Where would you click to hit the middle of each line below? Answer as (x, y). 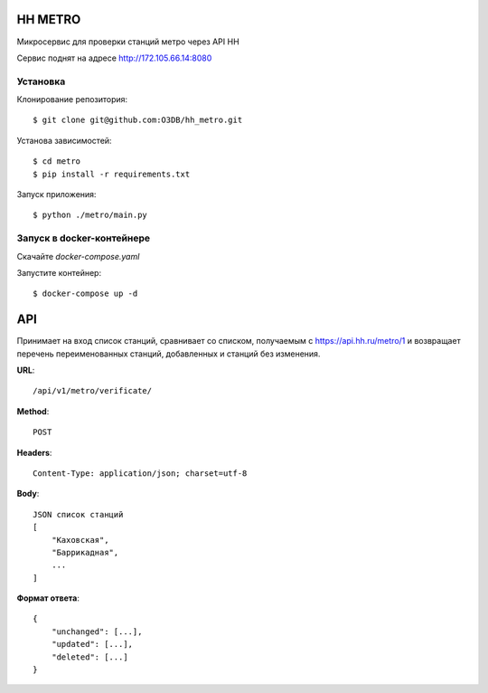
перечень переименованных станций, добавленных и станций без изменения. (169, 354)
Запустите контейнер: (59, 272)
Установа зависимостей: (64, 140)
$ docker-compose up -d (85, 294)
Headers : (34, 452)
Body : (28, 494)
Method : (33, 411)
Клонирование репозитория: (72, 100)
